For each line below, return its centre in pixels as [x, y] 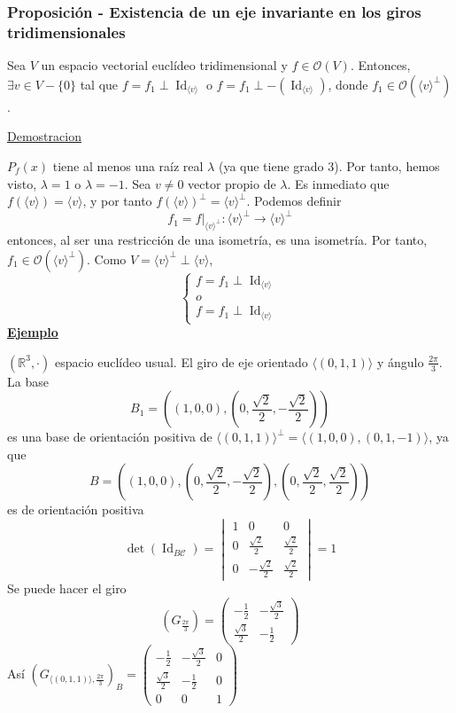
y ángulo [400, 361]
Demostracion [44, 136]
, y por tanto [117, 201]
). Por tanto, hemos [387, 165]
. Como [107, 259]
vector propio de [232, 183]
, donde [348, 84]
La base [28, 381]
